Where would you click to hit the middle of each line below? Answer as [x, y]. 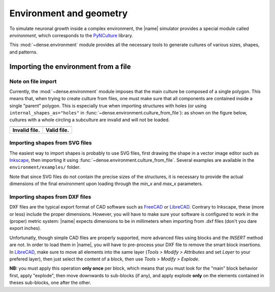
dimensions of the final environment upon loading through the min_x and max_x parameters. [106, 184]
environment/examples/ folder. [45, 167]
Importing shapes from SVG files [51, 143]
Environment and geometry [68, 13]
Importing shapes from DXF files [50, 197]
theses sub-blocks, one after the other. [50, 283]
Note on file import [33, 81]
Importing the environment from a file [70, 66]
